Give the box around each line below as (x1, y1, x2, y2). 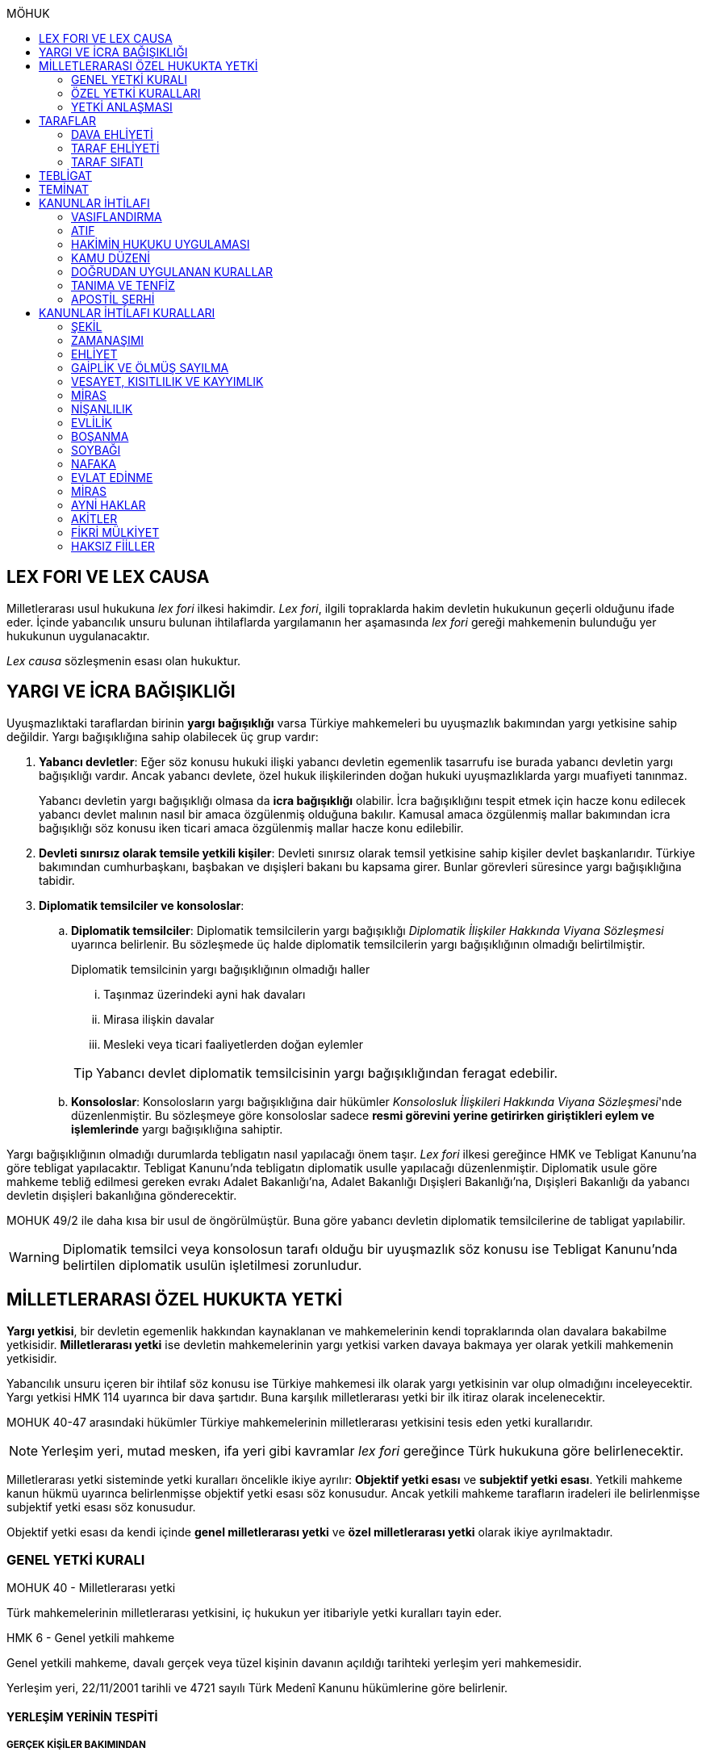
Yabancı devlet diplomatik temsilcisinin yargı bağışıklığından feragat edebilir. (96, 1064, 558, 1081)
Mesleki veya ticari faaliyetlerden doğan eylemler (103, 1037, 363, 1051)
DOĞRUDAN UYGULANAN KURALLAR (71, 265, 274, 279)
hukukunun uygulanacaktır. (6, 628, 150, 643)
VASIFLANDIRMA (71, 210, 162, 224)
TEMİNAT (39, 182, 89, 196)
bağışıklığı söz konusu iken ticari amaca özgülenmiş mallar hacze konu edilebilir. (39, 820, 464, 835)
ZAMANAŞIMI (71, 333, 144, 347)
